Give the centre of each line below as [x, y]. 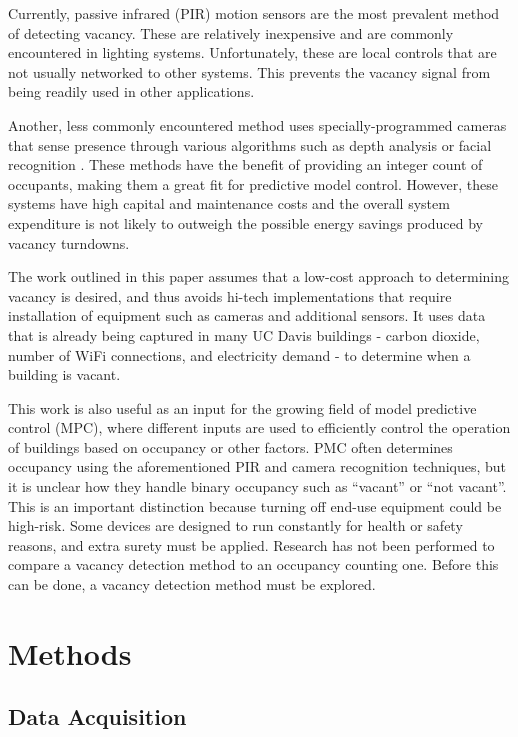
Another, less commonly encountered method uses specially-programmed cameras [257, 124]
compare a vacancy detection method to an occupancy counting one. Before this [253, 564]
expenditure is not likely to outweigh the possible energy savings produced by [245, 222]
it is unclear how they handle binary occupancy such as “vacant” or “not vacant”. [257, 486]
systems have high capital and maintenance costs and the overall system [229, 203]
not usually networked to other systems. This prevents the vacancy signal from [249, 71]
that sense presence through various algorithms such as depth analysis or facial [250, 144]
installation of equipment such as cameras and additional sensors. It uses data [247, 315]
